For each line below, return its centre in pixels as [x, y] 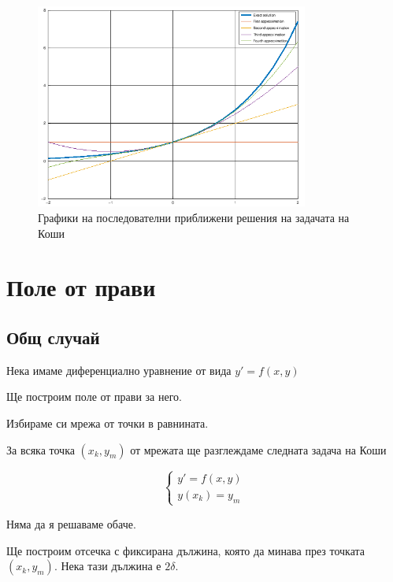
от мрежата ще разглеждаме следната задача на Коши [258, 449]
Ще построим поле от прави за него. [94, 397]
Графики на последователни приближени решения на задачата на [194, 217]
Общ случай [53, 337]
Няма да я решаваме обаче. [71, 523]
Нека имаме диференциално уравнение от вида [119, 370]
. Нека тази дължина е [108, 566]
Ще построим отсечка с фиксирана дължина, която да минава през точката [186, 550]
